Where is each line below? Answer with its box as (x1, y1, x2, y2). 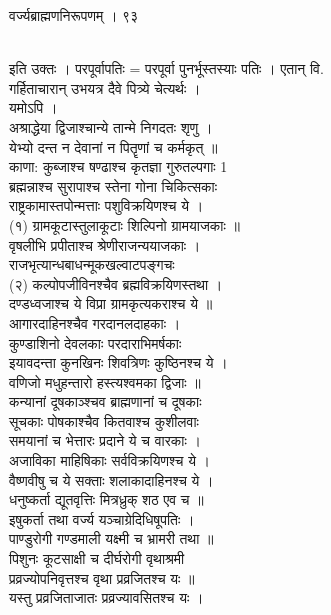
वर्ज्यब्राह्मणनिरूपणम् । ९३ (9, 5, 139, 25)
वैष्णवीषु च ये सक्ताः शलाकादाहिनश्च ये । (9, 469, 214, 490)
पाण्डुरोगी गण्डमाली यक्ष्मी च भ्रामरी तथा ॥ (9, 528, 214, 549)
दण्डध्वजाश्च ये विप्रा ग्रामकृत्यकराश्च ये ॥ (9, 293, 213, 314)
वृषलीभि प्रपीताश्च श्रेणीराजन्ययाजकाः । (9, 234, 201, 255)
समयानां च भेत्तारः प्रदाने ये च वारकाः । (9, 430, 201, 451)
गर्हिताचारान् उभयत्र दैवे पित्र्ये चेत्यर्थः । (9, 77, 201, 98)
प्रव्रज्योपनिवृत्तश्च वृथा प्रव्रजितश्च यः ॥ (9, 567, 195, 588)
